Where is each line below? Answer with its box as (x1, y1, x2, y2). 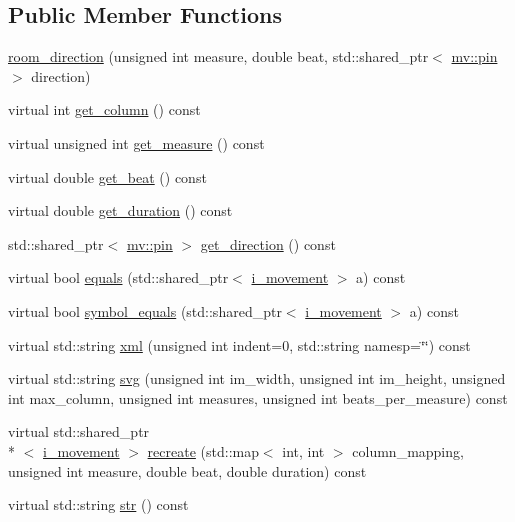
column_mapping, (352, 440, 464, 461)
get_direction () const (200, 233, 336, 254)
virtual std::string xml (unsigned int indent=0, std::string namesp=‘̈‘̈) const (8, 334, 471, 355)
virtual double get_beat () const (8, 166, 207, 187)
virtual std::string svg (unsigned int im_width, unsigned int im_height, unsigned (8, 368, 506, 389)
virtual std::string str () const (8, 494, 189, 515)
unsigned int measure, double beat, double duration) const (8, 460, 367, 481)
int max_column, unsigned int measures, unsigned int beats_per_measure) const (8, 387, 508, 408)
